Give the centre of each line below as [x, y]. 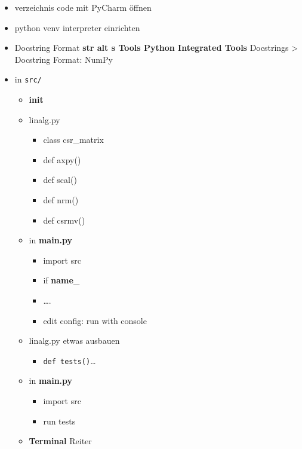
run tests [59, 421]
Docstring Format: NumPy [64, 59]
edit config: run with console [95, 320]
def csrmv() [64, 220]
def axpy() [62, 159]
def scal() [60, 180]
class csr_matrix [73, 140]
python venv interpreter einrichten [77, 27]
